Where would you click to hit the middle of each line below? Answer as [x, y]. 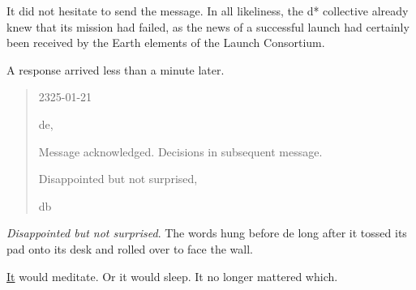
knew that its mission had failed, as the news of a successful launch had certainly [208, 26]
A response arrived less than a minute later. [116, 69]
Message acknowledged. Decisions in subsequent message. [180, 151]
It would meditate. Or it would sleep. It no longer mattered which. [172, 276]
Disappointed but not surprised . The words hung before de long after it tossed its [207, 233]
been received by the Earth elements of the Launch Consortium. [166, 43]
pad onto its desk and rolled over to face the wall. [130, 248]
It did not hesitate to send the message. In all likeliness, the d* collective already [208, 11]
